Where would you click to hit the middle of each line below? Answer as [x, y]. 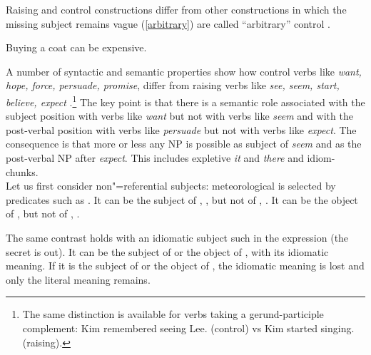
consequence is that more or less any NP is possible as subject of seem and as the [184, 144]
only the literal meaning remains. [78, 279]
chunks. [22, 171]
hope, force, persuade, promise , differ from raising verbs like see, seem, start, [173, 85]
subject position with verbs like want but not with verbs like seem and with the [179, 116]
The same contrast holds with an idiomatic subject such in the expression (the [177, 237]
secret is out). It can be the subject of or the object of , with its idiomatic [167, 251]
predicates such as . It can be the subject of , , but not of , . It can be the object [182, 199]
